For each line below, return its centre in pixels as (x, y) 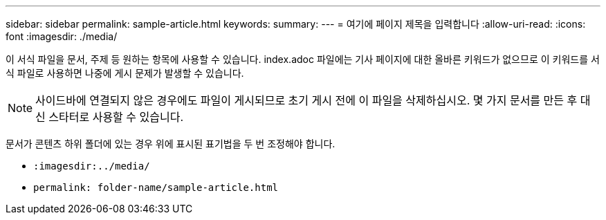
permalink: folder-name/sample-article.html (156, 187)
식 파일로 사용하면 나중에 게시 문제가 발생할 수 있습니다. (125, 73)
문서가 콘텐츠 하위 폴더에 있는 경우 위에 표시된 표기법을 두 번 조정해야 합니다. (171, 144)
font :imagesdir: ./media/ (62, 36)
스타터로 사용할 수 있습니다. (116, 117)
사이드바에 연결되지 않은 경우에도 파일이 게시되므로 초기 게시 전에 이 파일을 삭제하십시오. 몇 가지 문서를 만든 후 (306, 100)
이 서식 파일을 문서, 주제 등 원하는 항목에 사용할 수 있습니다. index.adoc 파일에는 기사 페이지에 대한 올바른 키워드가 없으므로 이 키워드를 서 (303, 59)
